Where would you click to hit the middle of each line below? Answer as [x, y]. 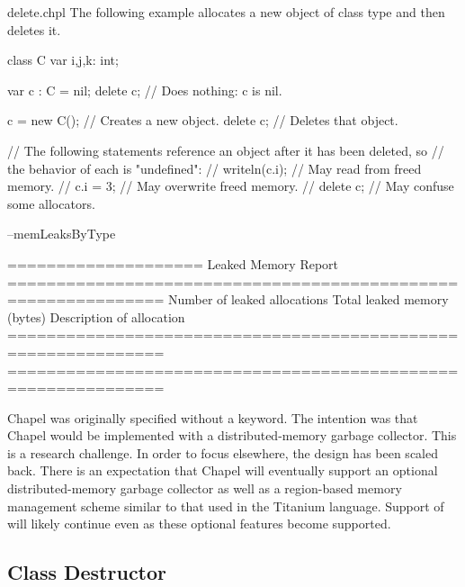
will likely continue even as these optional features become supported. [199, 524]
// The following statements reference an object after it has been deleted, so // [226, 150]
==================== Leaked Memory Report [173, 263]
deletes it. [34, 29]
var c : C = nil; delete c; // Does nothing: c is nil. [145, 90]
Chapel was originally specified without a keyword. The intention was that [213, 417]
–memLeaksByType [62, 234]
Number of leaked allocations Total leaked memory [308, 299]
